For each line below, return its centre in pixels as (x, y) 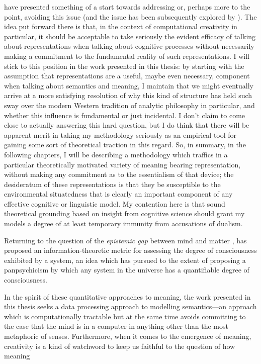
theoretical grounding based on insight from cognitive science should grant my (124, 213)
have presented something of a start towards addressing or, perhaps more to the (127, 7)
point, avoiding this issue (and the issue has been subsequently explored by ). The (130, 16)
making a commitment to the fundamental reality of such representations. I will (127, 56)
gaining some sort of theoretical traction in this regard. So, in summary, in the (125, 145)
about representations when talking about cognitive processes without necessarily (129, 46)
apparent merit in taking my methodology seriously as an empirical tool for (120, 134)
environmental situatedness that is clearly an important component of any (118, 194)
